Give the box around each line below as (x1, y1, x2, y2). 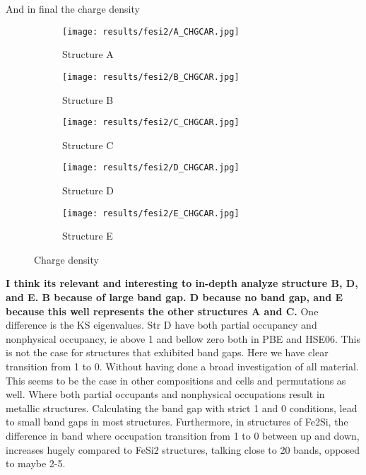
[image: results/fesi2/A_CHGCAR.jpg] (62, 26, 240, 37)
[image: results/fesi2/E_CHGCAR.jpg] (62, 208, 240, 218)
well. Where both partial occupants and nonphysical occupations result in (6, 387, 325, 401)
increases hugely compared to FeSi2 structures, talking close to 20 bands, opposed (6, 442, 360, 457)
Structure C (62, 137, 114, 152)
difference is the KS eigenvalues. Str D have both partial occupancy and (6, 317, 317, 332)
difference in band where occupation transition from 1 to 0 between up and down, (6, 428, 360, 442)
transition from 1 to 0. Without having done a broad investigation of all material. (6, 359, 359, 373)
